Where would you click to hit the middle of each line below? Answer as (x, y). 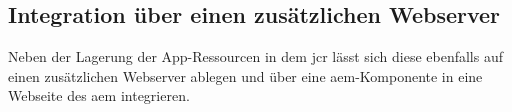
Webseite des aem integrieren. (99, 95)
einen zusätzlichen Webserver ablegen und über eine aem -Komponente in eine (245, 75)
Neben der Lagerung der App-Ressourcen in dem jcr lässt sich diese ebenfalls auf (256, 56)
